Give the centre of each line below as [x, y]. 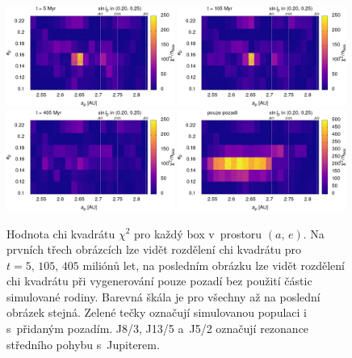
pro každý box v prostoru [198, 233]
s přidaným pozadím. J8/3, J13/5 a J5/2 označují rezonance [158, 329]
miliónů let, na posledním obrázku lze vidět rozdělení [214, 265]
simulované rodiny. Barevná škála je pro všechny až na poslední [163, 296]
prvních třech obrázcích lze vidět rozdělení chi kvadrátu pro [154, 249]
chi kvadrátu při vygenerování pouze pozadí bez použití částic [159, 281]
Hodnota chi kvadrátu [61, 233]
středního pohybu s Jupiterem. [83, 344]
